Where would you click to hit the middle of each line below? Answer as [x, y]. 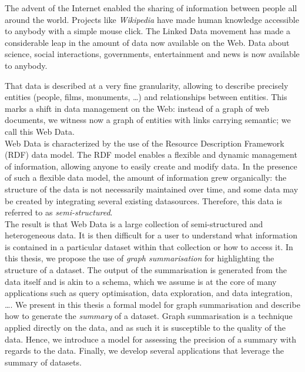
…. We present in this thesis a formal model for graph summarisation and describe [152, 304]
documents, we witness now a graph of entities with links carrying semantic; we [148, 120]
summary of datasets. [43, 362]
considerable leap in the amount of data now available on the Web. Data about [147, 42]
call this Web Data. [40, 131]
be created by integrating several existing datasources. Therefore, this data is [144, 200]
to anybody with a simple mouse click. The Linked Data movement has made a [148, 31]
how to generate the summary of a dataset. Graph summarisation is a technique [149, 316]
